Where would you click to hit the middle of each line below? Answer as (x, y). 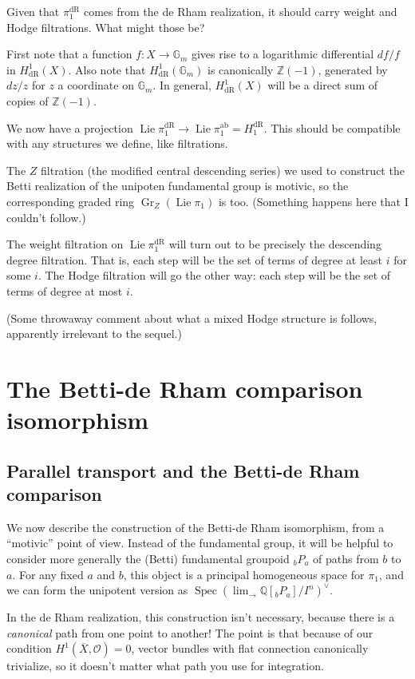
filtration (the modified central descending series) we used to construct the (223, 170)
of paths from (346, 559)
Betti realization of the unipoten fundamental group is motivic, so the (178, 186)
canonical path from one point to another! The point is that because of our (190, 632)
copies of (28, 100)
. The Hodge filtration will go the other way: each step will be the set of (214, 275)
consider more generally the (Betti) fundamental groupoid (148, 559)
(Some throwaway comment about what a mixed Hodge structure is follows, (192, 318)
